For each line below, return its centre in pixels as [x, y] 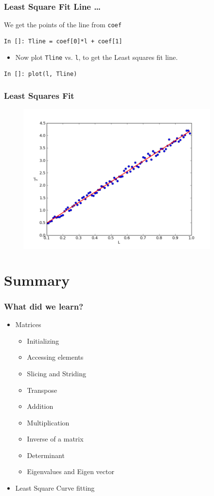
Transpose [42, 390]
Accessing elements [55, 357]
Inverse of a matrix [55, 439]
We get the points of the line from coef [63, 25]
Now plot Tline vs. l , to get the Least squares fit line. [97, 57]
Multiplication [48, 422]
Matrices [28, 324]
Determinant [46, 455]
